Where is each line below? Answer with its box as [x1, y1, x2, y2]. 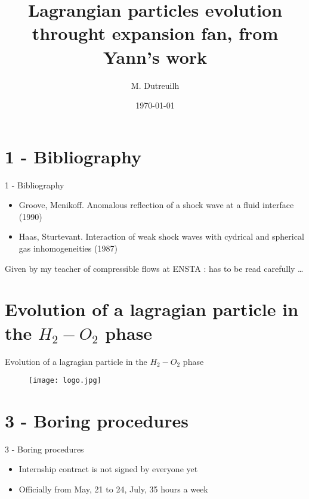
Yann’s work [103, 44, 208, 69]
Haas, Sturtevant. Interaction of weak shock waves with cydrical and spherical [18, 230, 304, 243]
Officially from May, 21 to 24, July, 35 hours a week [18, 483, 208, 495]
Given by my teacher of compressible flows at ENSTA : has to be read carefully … [5, 262, 304, 274]
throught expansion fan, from [32, 21, 279, 45]
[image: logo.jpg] [29, 376, 101, 385]
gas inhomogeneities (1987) [18, 242, 118, 254]
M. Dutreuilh [131, 79, 180, 91]
